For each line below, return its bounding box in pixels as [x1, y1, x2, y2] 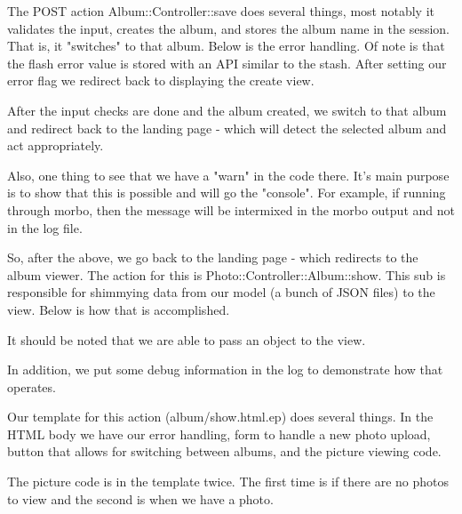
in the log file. [7, 218, 83, 237]
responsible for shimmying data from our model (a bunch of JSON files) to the [7, 283, 435, 301]
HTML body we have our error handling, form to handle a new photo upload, [7, 424, 431, 443]
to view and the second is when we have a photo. [7, 489, 274, 508]
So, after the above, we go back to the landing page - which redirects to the [7, 248, 418, 267]
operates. [7, 377, 56, 396]
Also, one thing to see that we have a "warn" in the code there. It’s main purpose [7, 165, 450, 184]
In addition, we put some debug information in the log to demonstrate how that [7, 360, 443, 379]
